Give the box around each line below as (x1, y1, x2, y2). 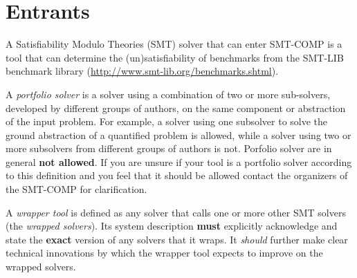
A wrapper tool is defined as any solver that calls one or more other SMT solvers (6, 205, 346, 219)
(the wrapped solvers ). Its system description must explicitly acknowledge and (6, 219, 338, 233)
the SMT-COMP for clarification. (6, 182, 147, 196)
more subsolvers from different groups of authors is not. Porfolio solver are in (6, 141, 332, 156)
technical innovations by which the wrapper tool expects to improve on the (6, 245, 323, 260)
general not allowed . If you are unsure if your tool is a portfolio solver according (6, 154, 352, 169)
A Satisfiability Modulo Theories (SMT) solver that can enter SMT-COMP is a (6, 37, 342, 51)
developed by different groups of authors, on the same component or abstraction (6, 100, 346, 115)
